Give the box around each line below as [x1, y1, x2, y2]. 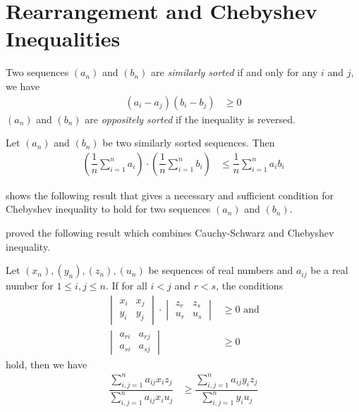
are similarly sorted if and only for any [151, 65, 318, 80]
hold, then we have [6, 356, 87, 371]
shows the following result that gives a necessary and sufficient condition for [6, 187, 334, 202]
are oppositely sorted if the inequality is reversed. [85, 111, 296, 126]
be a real [310, 263, 348, 277]
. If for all [106, 278, 147, 293]
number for [6, 278, 54, 293]
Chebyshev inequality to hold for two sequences [6, 201, 211, 216]
